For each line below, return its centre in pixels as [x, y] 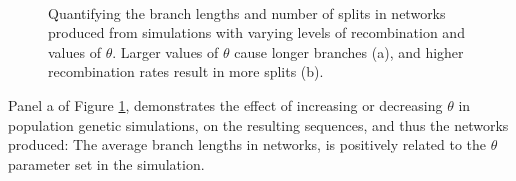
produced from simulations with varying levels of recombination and [256, 32]
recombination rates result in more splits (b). [186, 71]
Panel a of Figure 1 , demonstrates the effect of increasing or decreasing [225, 104]
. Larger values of [165, 51]
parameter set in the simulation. [106, 163]
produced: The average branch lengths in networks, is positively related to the [247, 144]
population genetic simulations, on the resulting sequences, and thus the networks [258, 124]
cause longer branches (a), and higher [349, 51]
